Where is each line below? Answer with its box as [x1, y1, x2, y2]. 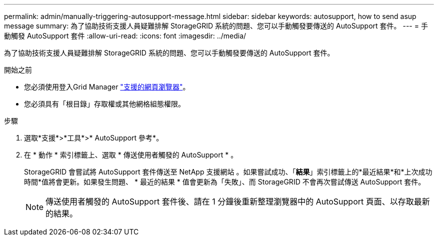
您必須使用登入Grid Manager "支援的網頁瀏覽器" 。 [24, 82, 190, 91]
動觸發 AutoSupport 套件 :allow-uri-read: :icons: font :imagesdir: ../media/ [4, 31, 246, 40]
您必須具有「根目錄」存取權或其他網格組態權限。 [24, 99, 185, 108]
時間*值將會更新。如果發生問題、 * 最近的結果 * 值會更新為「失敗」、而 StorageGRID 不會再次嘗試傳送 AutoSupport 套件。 [24, 177, 425, 186]
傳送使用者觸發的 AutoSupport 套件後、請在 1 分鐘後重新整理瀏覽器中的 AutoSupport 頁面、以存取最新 [45, 196, 430, 206]
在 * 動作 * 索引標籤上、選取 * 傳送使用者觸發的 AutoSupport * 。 [24, 150, 238, 159]
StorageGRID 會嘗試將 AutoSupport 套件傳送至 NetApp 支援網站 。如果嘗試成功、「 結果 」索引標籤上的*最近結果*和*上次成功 [24, 167, 432, 176]
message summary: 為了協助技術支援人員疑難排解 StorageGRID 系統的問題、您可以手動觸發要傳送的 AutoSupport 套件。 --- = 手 [4, 21, 428, 30]
